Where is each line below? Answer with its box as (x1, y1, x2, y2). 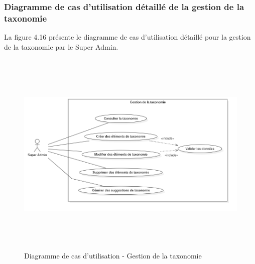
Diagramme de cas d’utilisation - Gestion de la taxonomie (24, 250, 202, 260)
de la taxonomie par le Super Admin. (4, 41, 118, 52)
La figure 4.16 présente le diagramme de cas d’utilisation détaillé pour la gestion (4, 32, 251, 42)
